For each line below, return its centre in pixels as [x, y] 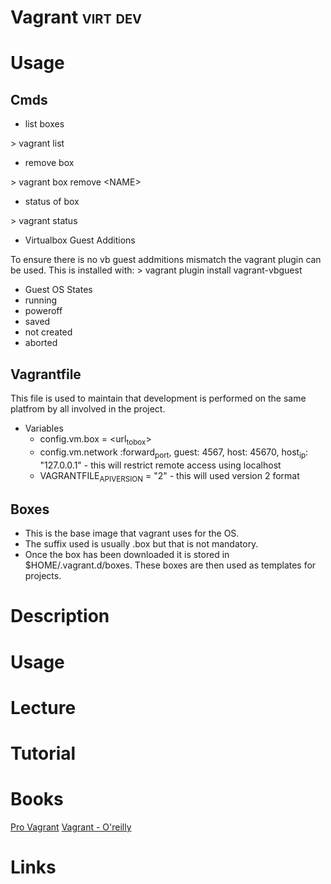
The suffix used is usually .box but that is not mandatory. [141, 544]
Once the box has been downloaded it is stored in [127, 555]
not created [48, 332]
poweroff [43, 311]
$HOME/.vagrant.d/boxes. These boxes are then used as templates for [170, 565]
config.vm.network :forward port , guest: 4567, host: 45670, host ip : [174, 453]
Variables [44, 428]
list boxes [44, 124]
